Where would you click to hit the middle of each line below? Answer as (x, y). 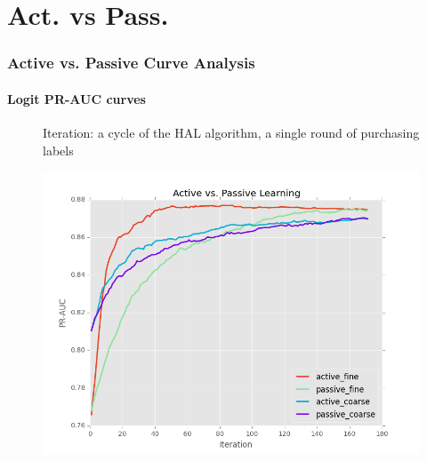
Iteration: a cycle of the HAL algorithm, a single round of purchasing (231, 133)
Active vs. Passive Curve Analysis (131, 63)
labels (58, 150)
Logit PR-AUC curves (77, 98)
